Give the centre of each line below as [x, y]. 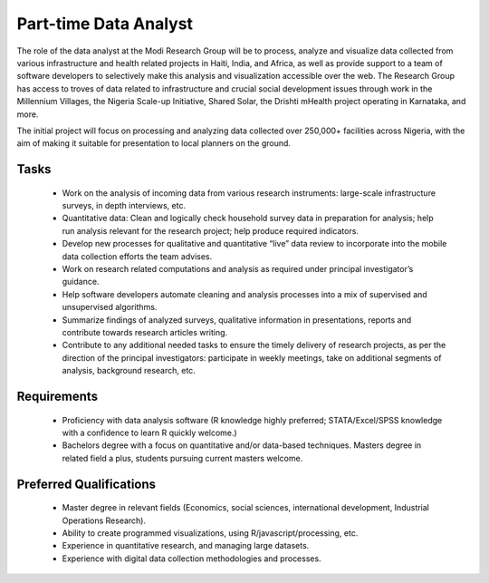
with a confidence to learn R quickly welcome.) [149, 432]
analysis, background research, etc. [129, 371]
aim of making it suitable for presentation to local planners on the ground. [154, 143]
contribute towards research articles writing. [145, 332]
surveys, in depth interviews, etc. [124, 206]
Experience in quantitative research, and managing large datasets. [186, 546]
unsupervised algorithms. [110, 307]
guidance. [81, 282]
